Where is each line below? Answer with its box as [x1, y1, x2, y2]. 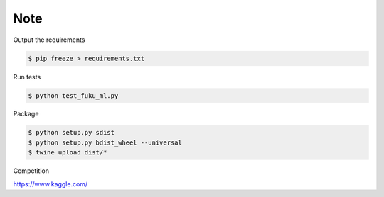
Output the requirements [13, 35, 85, 44]
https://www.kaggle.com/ [13, 179, 88, 188]
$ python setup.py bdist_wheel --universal [28, 138, 183, 147]
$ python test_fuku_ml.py [28, 91, 119, 99]
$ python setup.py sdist [28, 128, 115, 137]
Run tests [13, 72, 41, 81]
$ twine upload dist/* [28, 149, 107, 157]
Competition [13, 167, 50, 175]
